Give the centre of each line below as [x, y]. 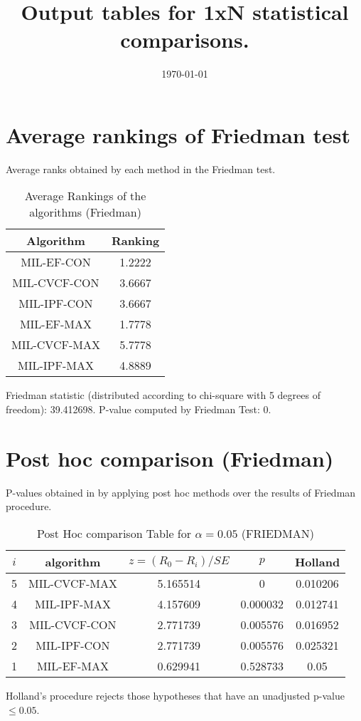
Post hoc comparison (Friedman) [170, 458]
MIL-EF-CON [56, 262]
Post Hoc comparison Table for [114, 533]
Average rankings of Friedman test [178, 134]
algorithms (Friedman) [85, 212]
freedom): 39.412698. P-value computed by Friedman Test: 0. [139, 409]
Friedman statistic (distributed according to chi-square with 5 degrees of [163, 395]
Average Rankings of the [85, 196]
